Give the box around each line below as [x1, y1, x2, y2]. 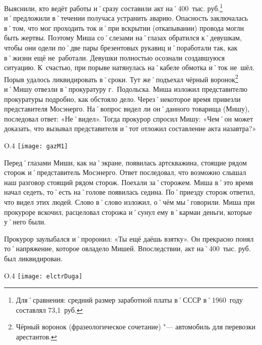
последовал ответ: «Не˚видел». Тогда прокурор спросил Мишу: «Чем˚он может [4, 113, 253, 124]
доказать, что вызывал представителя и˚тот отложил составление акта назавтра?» [4, 123, 256, 134]
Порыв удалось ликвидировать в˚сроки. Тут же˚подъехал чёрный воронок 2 [4, 72, 238, 84]
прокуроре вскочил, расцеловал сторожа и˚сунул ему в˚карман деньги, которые [4, 206, 252, 217]
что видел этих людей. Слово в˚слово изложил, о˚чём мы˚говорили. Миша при [4, 197, 255, 207]
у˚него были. [4, 216, 46, 227]
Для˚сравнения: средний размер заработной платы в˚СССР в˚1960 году [16, 295, 243, 305]
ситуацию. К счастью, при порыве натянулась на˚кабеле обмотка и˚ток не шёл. [4, 62, 255, 73]
